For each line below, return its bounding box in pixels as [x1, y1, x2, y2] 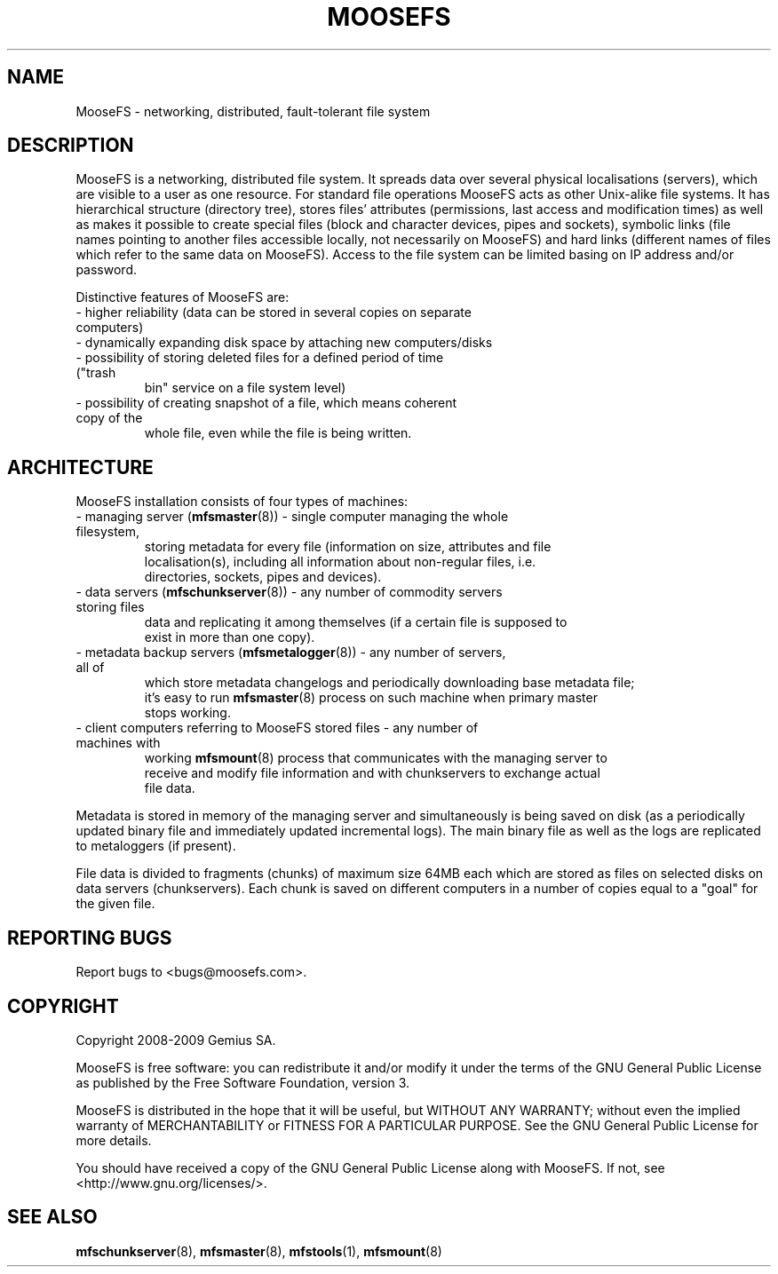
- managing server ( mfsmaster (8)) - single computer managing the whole [75, 509, 509, 525]
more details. [75, 1132, 152, 1148]
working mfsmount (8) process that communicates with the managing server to [144, 750, 607, 766]
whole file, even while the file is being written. [144, 425, 412, 441]
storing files [75, 599, 145, 615]
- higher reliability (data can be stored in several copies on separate [75, 305, 472, 320]
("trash [75, 365, 116, 381]
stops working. [144, 705, 231, 721]
